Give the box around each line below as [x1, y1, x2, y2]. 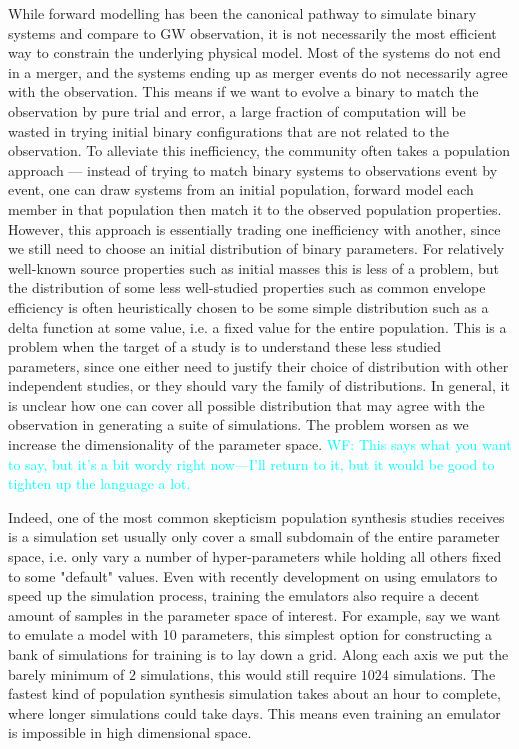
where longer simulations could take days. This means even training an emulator [8, 702, 501, 723]
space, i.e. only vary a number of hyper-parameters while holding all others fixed [8, 546, 502, 567]
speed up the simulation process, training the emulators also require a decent [8, 585, 480, 606]
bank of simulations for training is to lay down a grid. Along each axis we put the [8, 644, 509, 664]
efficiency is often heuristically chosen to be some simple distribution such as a [8, 296, 489, 317]
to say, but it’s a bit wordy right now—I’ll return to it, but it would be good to [8, 453, 495, 474]
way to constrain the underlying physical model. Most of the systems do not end [8, 42, 501, 63]
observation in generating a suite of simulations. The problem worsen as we [8, 414, 469, 435]
